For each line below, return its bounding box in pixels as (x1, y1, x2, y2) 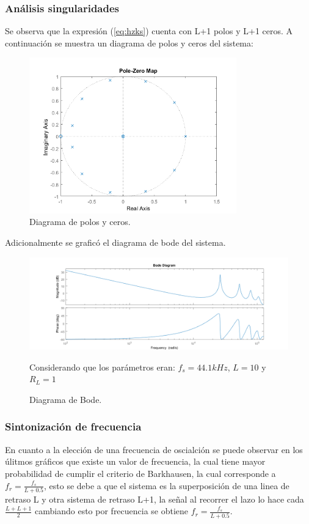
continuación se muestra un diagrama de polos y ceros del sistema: (5, 36, 253, 49)
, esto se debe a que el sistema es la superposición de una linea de (44, 479, 289, 492)
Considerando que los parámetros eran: (29, 360, 175, 373)
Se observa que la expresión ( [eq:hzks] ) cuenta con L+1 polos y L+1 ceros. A (5, 24, 293, 37)
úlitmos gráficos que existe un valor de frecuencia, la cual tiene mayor (5, 455, 266, 468)
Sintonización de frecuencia (5, 419, 142, 434)
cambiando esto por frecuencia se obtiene (35, 504, 189, 517)
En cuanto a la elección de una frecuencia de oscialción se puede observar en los (5, 443, 303, 456)
